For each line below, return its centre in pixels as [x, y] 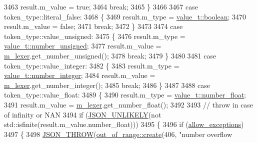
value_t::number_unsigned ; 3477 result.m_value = [83, 46]
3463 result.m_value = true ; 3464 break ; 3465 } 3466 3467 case [101, 6]
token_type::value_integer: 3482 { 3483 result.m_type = [92, 65]
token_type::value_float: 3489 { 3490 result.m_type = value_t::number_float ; [125, 95]
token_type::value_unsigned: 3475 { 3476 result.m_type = [95, 36]
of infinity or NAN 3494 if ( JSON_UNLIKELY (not [83, 114]
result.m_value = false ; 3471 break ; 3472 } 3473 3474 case [93, 26]
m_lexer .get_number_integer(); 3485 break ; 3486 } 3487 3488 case [107, 85]
